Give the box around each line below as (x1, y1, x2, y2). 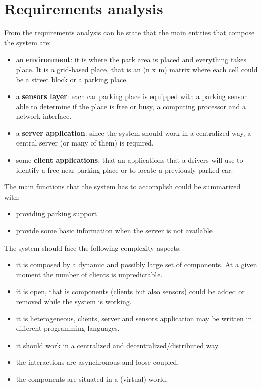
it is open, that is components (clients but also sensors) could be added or (16, 286, 245, 297)
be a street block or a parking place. (16, 74, 128, 84)
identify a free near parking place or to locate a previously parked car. (16, 164, 233, 175)
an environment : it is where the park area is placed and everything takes (16, 54, 247, 65)
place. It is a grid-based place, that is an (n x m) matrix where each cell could (16, 64, 258, 74)
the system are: (4, 37, 51, 47)
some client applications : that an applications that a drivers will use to (16, 155, 243, 165)
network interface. (16, 111, 72, 121)
